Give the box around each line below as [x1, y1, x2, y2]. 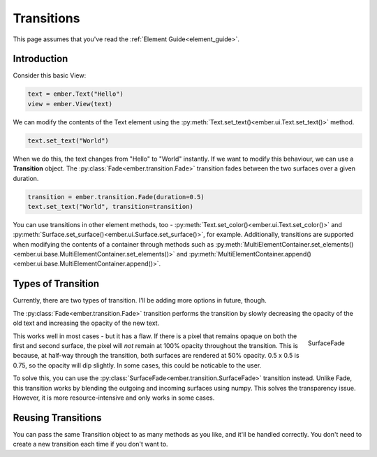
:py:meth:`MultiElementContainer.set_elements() [215, 240, 354, 248]
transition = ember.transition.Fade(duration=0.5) [27, 193, 205, 201]
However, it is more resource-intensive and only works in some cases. [13, 393, 215, 402]
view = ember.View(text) [27, 100, 113, 108]
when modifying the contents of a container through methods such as [13, 240, 214, 248]
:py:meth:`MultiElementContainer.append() [188, 250, 312, 259]
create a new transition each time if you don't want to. [13, 440, 168, 449]
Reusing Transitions [13, 412, 102, 423]
